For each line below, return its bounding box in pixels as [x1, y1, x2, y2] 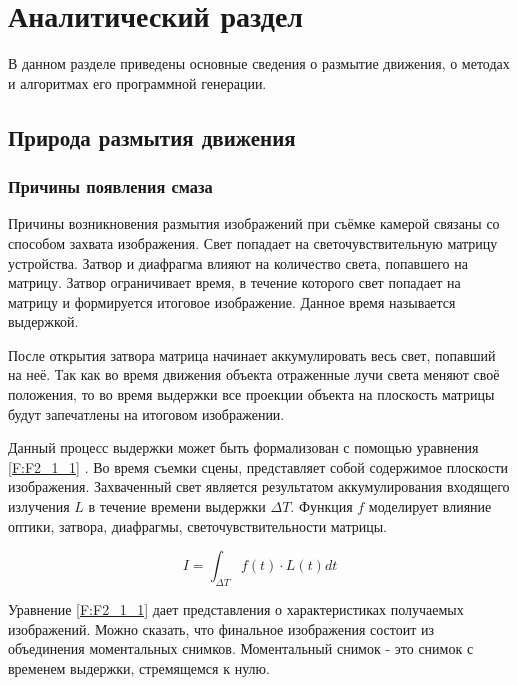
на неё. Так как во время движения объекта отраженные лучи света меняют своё [8, 364, 500, 385]
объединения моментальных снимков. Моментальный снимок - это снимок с [8, 638, 474, 659]
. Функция [290, 496, 353, 517]
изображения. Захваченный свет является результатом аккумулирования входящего [8, 476, 510, 497]
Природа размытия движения [8, 121, 296, 152]
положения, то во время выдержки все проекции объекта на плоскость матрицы [8, 384, 495, 405]
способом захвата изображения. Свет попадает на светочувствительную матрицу [8, 232, 498, 253]
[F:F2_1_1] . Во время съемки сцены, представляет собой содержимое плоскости [8, 456, 509, 477]
